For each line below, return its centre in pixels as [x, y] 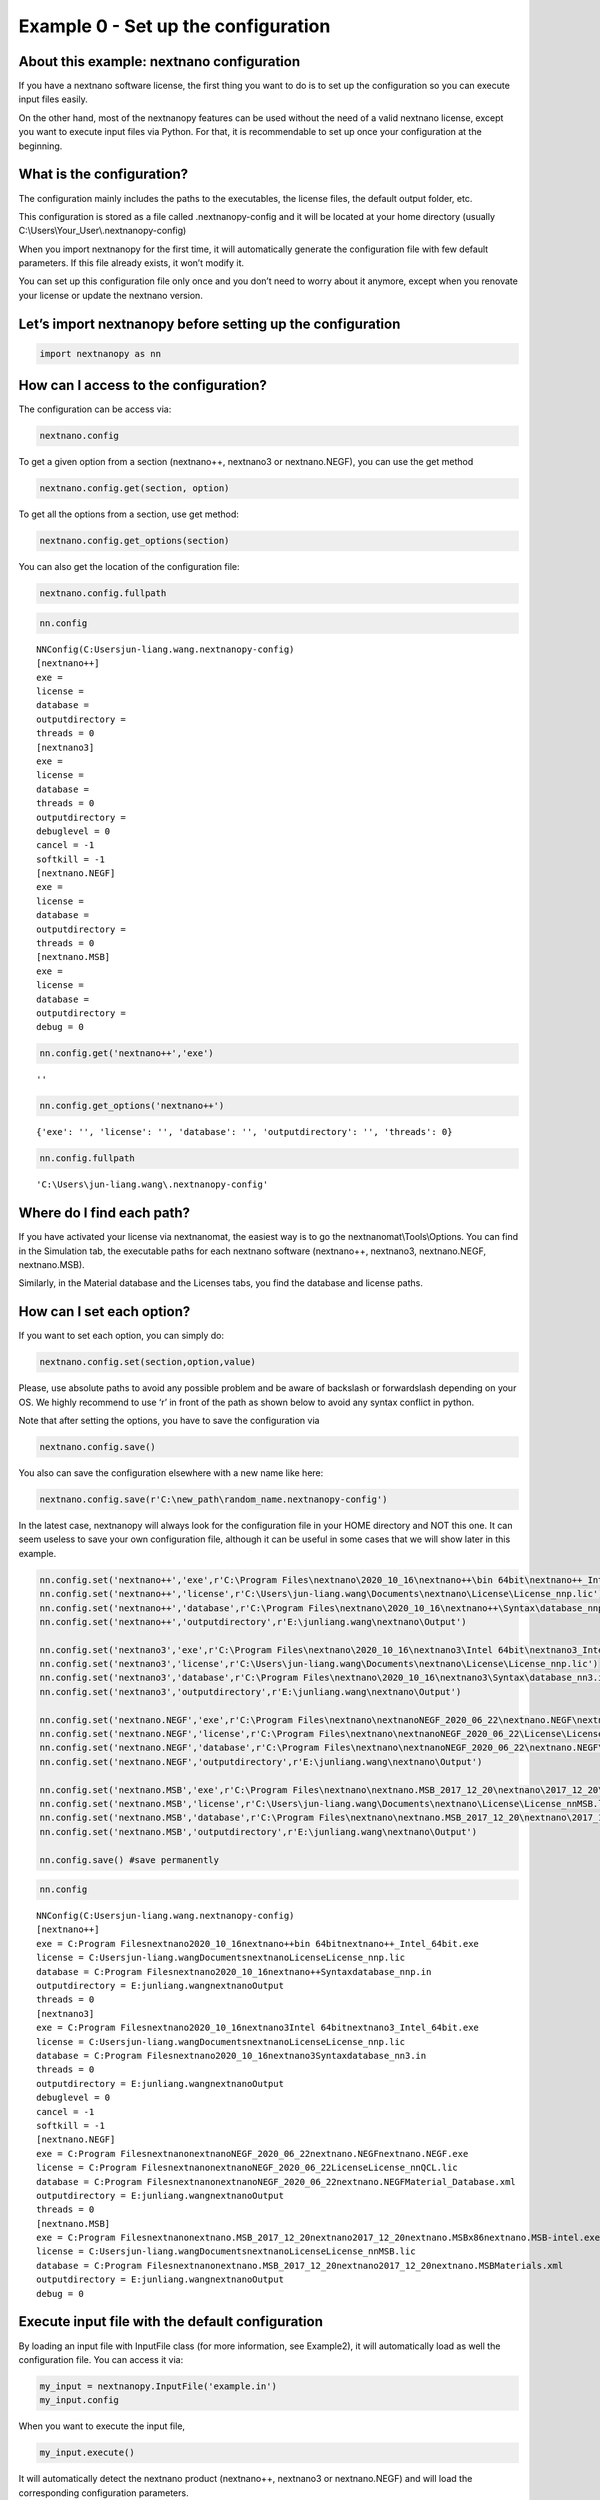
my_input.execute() [87, 2453]
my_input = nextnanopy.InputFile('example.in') [158, 2386]
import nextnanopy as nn [100, 353]
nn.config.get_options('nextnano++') [132, 1106]
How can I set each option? [104, 1311]
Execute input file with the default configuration [171, 2321]
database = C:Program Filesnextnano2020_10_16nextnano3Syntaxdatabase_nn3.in [231, 2055]
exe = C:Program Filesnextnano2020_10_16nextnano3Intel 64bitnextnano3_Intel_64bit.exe [258, 2028]
